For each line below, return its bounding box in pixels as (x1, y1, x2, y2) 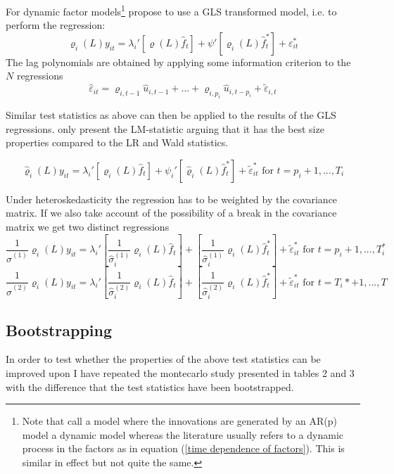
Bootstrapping (6, 319, 113, 340)
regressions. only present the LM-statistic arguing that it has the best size (6, 121, 324, 136)
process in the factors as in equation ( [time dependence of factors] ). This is (22, 441, 345, 456)
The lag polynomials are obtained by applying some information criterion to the (6, 54, 351, 69)
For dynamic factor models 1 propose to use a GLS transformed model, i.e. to (6, 2, 337, 18)
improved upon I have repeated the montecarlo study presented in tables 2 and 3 (6, 366, 355, 380)
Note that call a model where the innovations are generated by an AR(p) (22, 414, 338, 428)
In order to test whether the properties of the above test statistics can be (6, 352, 321, 366)
